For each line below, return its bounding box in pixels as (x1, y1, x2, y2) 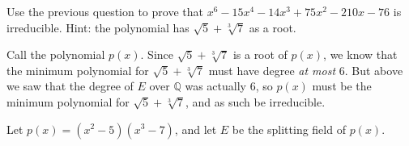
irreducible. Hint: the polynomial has (6, 19, 190, 35)
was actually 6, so (185, 77, 273, 94)
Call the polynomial (6, 46, 105, 63)
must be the (312, 77, 372, 94)
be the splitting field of (232, 120, 346, 137)
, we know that (323, 46, 398, 63)
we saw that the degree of (6, 77, 134, 94)
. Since (140, 46, 173, 63)
